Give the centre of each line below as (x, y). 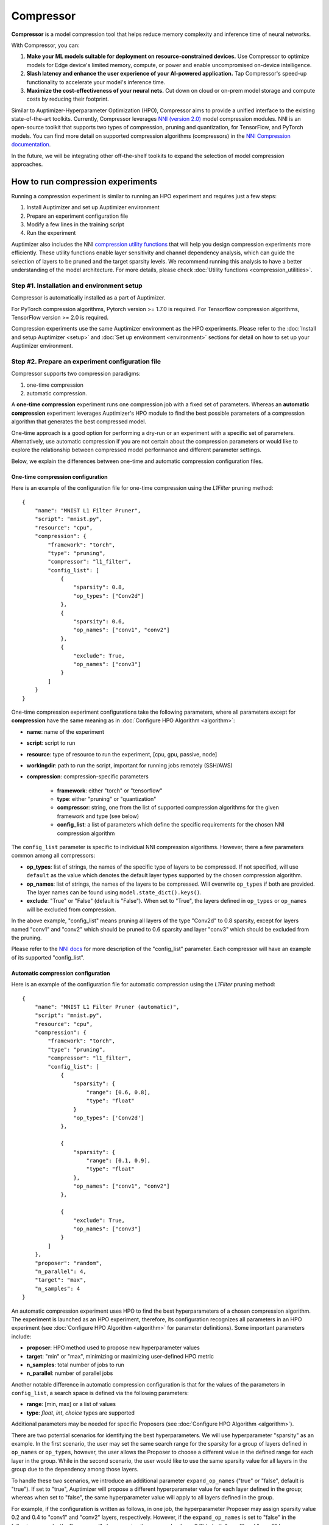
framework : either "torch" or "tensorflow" (110, 791)
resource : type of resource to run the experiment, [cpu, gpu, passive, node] (122, 754)
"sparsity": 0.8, (99, 587)
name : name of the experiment (65, 731)
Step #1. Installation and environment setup (77, 285)
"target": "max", (60, 1280)
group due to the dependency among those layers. (75, 1469)
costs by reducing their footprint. (68, 99)
